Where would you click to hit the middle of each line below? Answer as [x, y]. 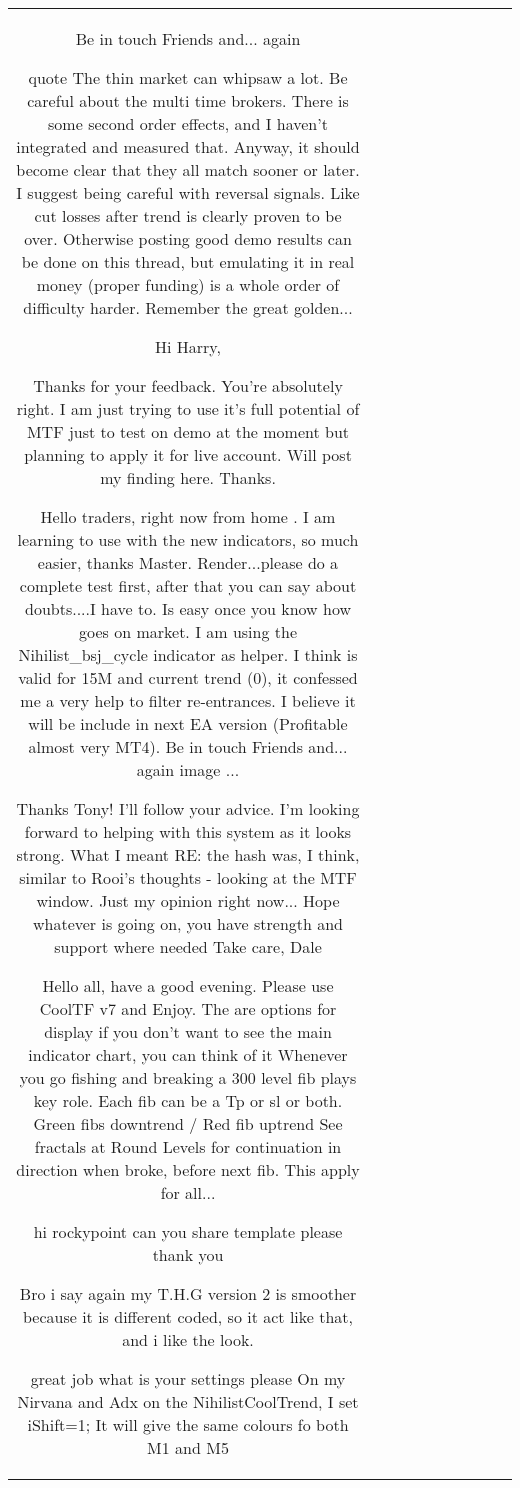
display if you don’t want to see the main [188, 1031]
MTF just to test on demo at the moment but [188, 431]
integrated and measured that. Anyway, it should [188, 146]
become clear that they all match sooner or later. [188, 169]
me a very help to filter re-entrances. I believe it [188, 700]
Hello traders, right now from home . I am [188, 516]
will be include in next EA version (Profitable [188, 723]
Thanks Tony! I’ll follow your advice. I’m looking [188, 808]
